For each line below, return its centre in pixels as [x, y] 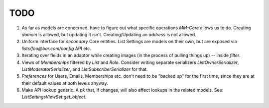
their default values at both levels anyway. [65, 83]
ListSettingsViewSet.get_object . [54, 97]
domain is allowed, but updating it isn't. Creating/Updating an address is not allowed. [109, 34]
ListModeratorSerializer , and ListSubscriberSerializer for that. [85, 69]
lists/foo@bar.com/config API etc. [57, 48]
